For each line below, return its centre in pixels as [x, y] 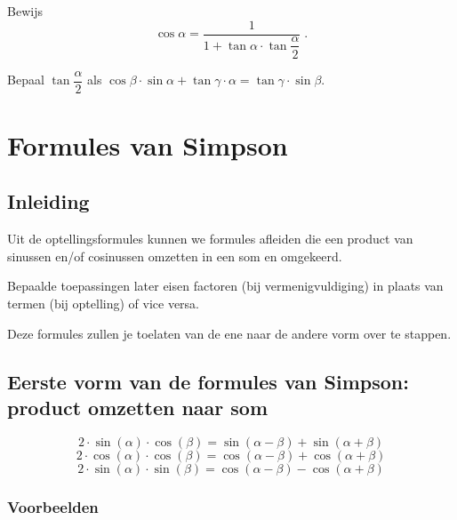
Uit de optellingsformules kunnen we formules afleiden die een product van [210, 239]
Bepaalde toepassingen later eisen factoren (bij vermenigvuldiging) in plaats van [225, 286]
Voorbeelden [53, 506]
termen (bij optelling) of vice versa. [103, 303]
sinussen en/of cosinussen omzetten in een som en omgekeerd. [175, 256]
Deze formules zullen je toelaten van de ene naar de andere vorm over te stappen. [229, 333]
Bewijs [25, 11]
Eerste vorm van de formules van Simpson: [208, 381]
